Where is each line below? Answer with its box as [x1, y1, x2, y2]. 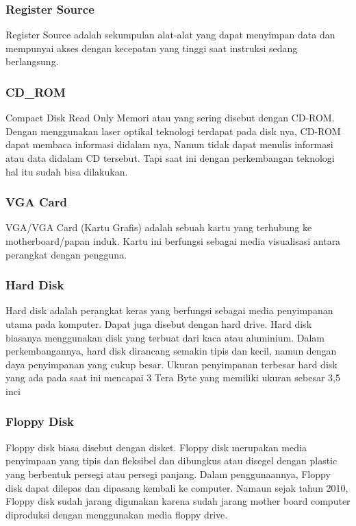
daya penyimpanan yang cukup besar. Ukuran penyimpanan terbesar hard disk [5, 357, 338, 371]
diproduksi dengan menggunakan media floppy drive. [5, 507, 228, 521]
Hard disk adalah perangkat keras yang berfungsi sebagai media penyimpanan [5, 303, 333, 318]
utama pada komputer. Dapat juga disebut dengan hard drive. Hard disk [5, 317, 312, 331]
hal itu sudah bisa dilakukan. [5, 164, 128, 178]
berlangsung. [5, 54, 59, 69]
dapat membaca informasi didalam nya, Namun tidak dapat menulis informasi [5, 137, 333, 152]
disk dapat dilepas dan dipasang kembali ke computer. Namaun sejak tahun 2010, [5, 480, 348, 494]
